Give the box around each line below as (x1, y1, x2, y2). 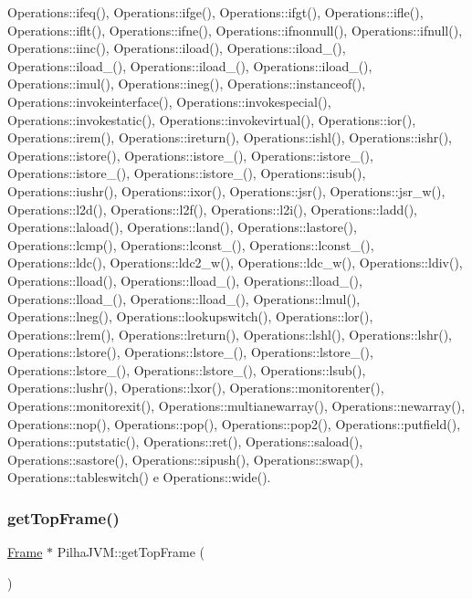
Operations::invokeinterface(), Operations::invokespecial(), (7, 91, 331, 110)
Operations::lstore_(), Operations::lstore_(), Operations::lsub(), (7, 360, 366, 379)
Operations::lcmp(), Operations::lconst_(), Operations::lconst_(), (7, 235, 374, 254)
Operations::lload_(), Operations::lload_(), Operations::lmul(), (7, 289, 361, 308)
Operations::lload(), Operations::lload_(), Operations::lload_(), (7, 270, 362, 289)
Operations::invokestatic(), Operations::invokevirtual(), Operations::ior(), (7, 110, 416, 129)
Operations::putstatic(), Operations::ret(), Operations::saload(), (7, 432, 363, 451)
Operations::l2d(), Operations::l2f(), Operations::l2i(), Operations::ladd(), (7, 199, 417, 218)
